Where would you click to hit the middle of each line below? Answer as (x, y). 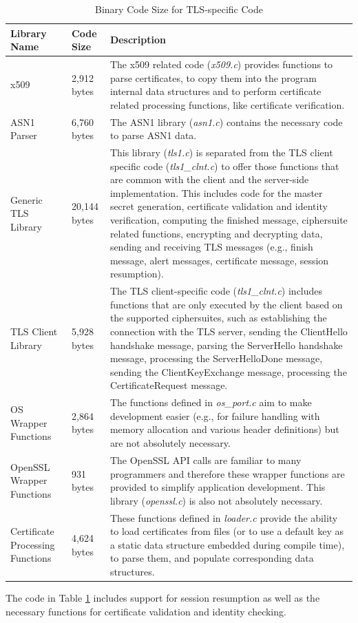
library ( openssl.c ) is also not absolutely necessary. (216, 500)
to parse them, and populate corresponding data (212, 558)
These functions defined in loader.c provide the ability (224, 517)
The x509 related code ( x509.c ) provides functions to (221, 64)
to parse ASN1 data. (153, 135)
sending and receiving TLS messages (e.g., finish (211, 247)
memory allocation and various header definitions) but (224, 429)
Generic (27, 199)
